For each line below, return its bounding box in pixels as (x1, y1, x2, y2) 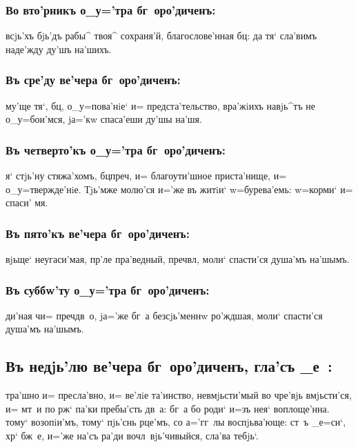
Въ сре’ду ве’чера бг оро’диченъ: (6, 71, 181, 88)
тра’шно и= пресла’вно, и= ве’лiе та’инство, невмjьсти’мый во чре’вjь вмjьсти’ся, (6, 388, 352, 402)
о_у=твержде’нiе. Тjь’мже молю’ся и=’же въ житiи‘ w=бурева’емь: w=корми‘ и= (6, 181, 353, 196)
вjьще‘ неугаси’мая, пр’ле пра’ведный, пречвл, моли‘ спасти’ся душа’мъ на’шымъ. (6, 252, 350, 266)
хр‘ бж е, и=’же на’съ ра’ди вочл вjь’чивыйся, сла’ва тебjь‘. (6, 428, 259, 443)
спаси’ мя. (6, 195, 48, 210)
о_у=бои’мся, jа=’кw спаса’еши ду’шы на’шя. (6, 112, 202, 126)
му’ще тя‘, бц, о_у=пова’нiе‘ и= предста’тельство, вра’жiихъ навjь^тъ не (6, 98, 316, 112)
